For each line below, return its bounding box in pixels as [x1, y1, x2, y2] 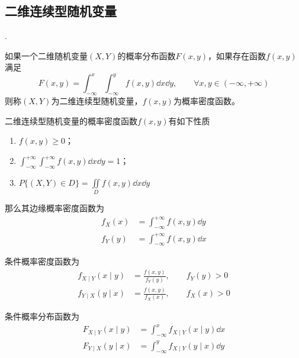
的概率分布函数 [117, 49, 176, 62]
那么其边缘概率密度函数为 [5, 202, 104, 214]
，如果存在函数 [208, 49, 266, 62]
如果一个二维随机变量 [5, 49, 88, 62]
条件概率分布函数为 [5, 310, 79, 322]
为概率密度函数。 [173, 95, 240, 107]
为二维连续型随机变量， [51, 95, 143, 107]
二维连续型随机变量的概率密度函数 [5, 114, 137, 127]
